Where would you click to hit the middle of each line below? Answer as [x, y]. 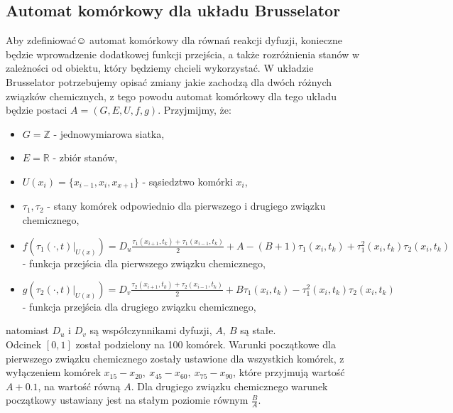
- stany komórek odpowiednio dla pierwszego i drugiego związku [186, 206]
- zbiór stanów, [85, 157]
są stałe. [258, 330]
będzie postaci [37, 110]
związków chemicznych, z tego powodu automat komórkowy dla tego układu [171, 96]
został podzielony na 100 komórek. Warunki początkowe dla [206, 344]
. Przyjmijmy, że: [195, 110]
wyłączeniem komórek [53, 372]
